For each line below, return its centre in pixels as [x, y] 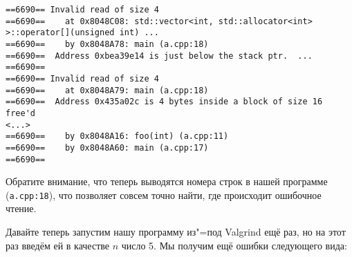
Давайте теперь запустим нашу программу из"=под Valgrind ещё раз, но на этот [176, 232]
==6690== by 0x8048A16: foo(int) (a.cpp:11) [117, 136]
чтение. [21, 208]
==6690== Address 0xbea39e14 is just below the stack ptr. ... [159, 56]
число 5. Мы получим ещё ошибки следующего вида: [234, 245]
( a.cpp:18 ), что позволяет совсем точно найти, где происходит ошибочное [164, 194]
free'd [20, 113]
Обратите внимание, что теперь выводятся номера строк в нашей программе [167, 181]
